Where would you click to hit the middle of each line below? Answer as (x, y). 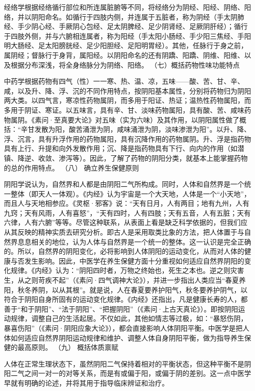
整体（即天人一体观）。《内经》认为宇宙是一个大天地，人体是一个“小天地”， (131, 193)
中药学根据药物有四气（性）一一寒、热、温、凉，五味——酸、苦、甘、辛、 (124, 81)
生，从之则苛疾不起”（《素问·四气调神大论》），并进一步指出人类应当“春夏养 (125, 280)
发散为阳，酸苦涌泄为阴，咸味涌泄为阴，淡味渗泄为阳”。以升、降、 (143, 129)
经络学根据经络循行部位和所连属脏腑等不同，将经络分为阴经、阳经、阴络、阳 (127, 7)
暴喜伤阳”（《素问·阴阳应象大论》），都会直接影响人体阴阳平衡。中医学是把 (123, 328)
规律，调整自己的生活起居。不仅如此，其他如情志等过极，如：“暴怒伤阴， (129, 318)
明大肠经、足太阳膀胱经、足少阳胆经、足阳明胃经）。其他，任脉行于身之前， (126, 45)
